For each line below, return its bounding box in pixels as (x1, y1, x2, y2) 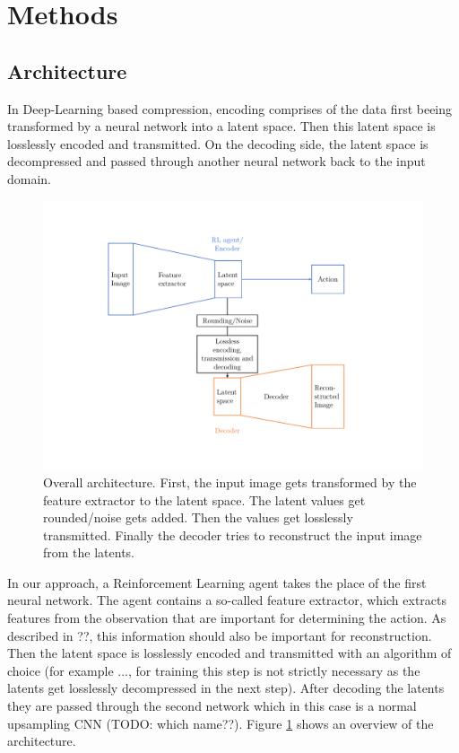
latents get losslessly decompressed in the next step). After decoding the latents (7, 679, 445, 697)
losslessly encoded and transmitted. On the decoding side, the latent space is (7, 134, 429, 153)
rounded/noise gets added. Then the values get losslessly (43, 508, 353, 527)
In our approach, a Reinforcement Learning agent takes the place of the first (7, 573, 427, 591)
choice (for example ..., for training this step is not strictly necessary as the (7, 661, 420, 679)
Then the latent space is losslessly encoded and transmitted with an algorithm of (7, 644, 452, 662)
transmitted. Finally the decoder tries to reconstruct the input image (43, 525, 422, 544)
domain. (7, 169, 52, 188)
